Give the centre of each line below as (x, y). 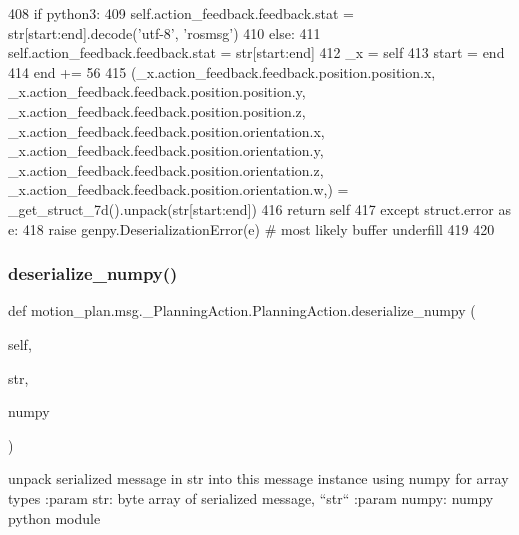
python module (54, 517)
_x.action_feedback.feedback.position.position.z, (157, 110)
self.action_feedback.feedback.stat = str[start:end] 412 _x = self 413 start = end (256, 52)
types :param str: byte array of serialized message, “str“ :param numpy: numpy (251, 497)
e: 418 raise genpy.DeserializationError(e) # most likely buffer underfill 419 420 (251, 228)
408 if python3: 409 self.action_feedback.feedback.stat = (181, 13)
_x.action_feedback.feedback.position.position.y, (157, 91)
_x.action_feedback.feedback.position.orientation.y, (166, 150)
